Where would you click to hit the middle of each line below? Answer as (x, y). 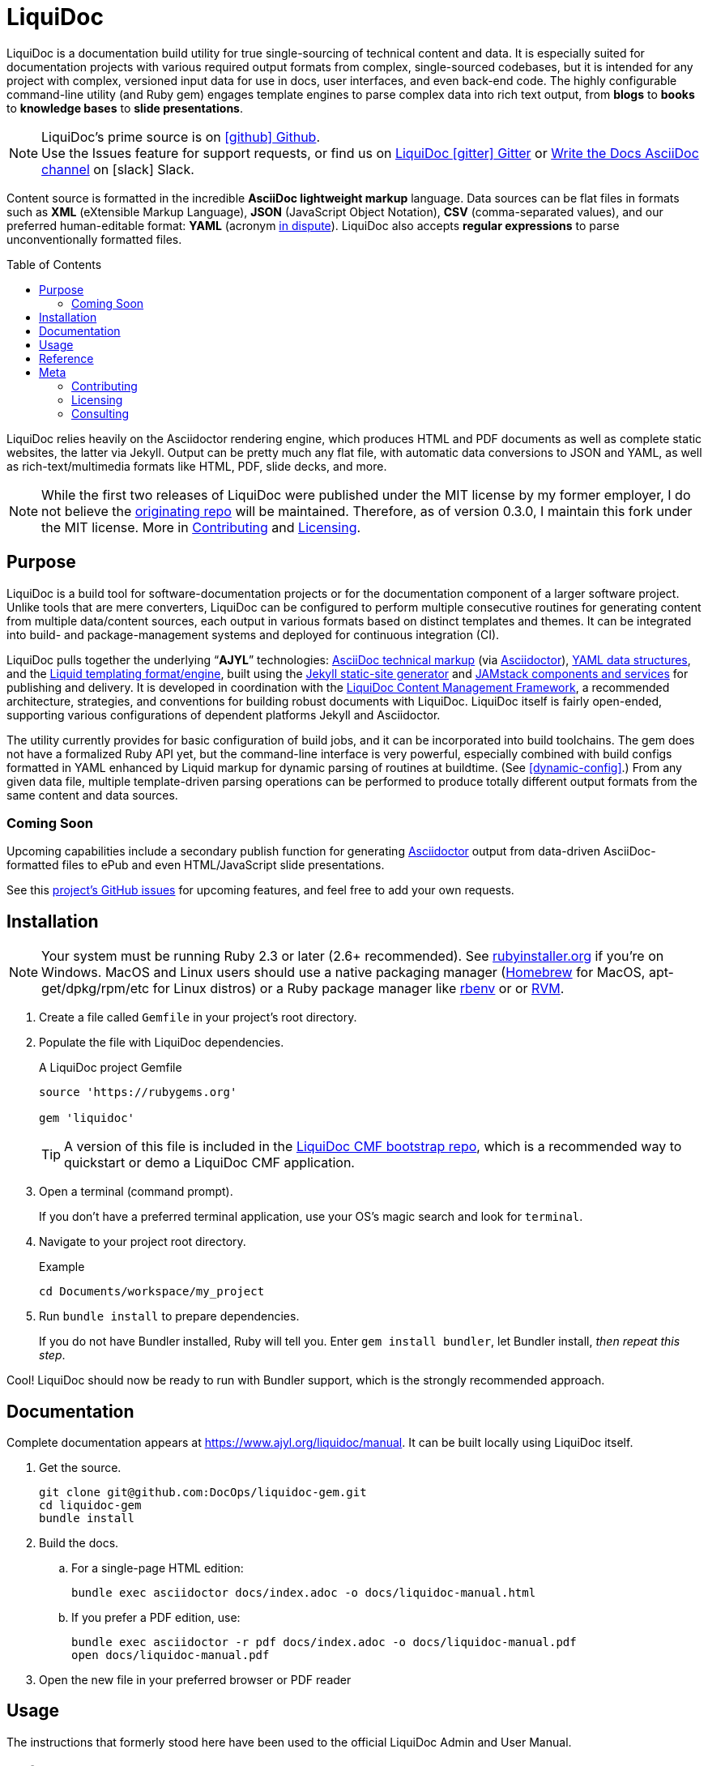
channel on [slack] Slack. (118, 169)
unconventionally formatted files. (94, 239)
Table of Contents (54, 264)
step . (52, 1355)
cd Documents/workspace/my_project (152, 1292)
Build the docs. (79, 1543)
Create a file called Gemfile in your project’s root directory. (198, 1017)
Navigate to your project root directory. (143, 1242)
